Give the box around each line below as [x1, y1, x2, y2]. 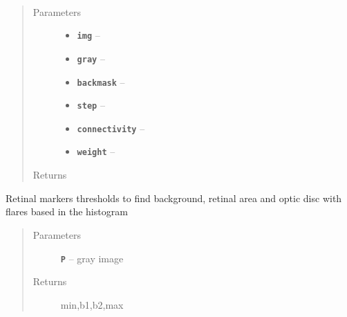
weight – [77, 144, 115, 158]
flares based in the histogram [6, 204, 128, 219]
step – [77, 98, 105, 112]
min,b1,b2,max [60, 297, 124, 311]
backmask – [77, 74, 125, 89]
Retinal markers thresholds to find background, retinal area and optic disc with [6, 190, 342, 205]
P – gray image [60, 251, 124, 265]
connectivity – [77, 120, 145, 135]
